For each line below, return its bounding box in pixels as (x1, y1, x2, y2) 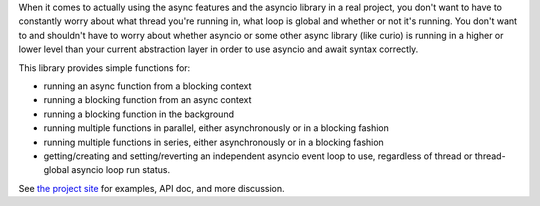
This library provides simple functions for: (18, 61, 191, 74)
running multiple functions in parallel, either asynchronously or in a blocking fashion (43, 122, 390, 134)
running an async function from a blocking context (43, 80, 252, 92)
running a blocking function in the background (43, 108, 235, 120)
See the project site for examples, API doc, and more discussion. (18, 182, 285, 194)
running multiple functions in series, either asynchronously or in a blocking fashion (43, 136, 384, 148)
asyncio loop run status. (71, 164, 171, 176)
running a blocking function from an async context (43, 94, 252, 106)
